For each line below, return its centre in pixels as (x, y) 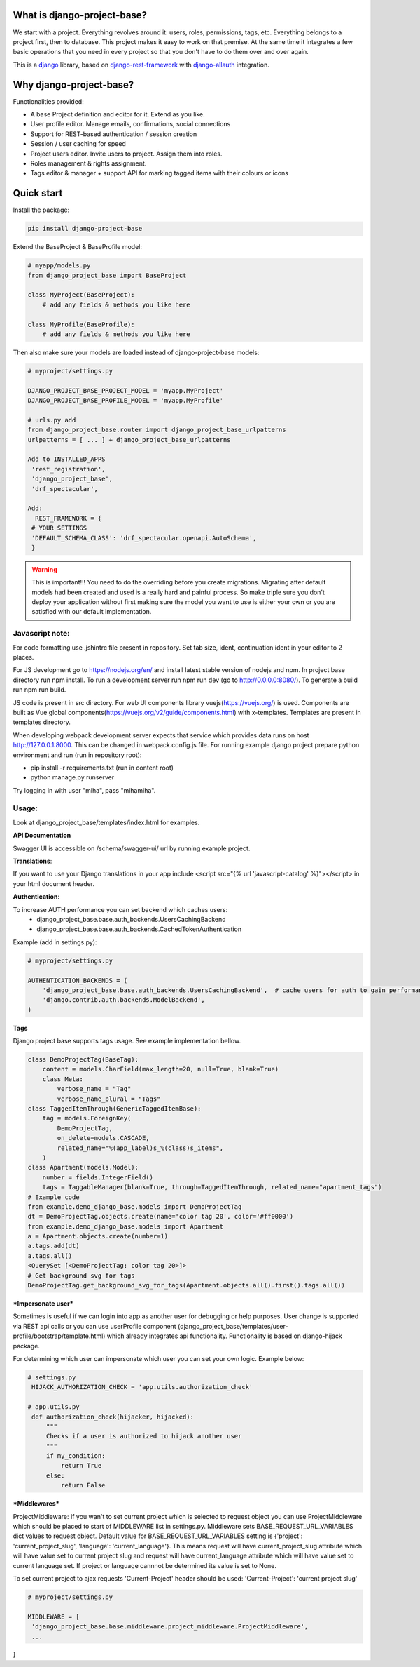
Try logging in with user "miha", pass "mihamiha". (84, 790)
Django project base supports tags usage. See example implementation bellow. (127, 1041)
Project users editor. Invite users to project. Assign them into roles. (126, 154)
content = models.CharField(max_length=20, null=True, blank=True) (161, 1069)
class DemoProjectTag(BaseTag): (83, 1060)
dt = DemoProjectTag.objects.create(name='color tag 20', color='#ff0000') (161, 1217)
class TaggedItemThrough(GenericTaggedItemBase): (114, 1108)
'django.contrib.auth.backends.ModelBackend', (124, 1000)
